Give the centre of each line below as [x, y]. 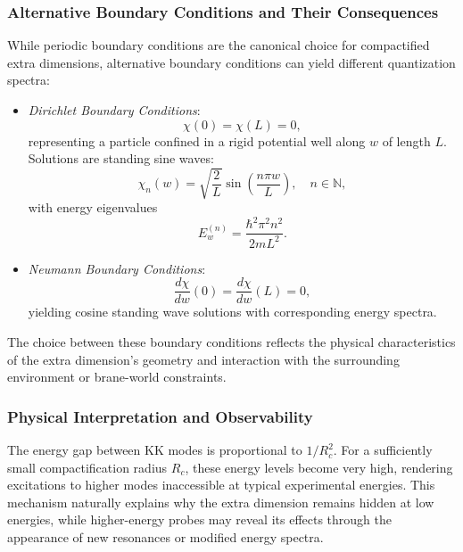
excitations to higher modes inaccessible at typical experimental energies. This [221, 485]
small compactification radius [87, 467]
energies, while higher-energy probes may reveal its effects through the [200, 519]
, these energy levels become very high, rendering [319, 467]
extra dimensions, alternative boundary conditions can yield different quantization [231, 62]
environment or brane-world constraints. [117, 377]
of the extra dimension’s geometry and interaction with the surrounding [203, 359]
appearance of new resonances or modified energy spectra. [165, 537]
